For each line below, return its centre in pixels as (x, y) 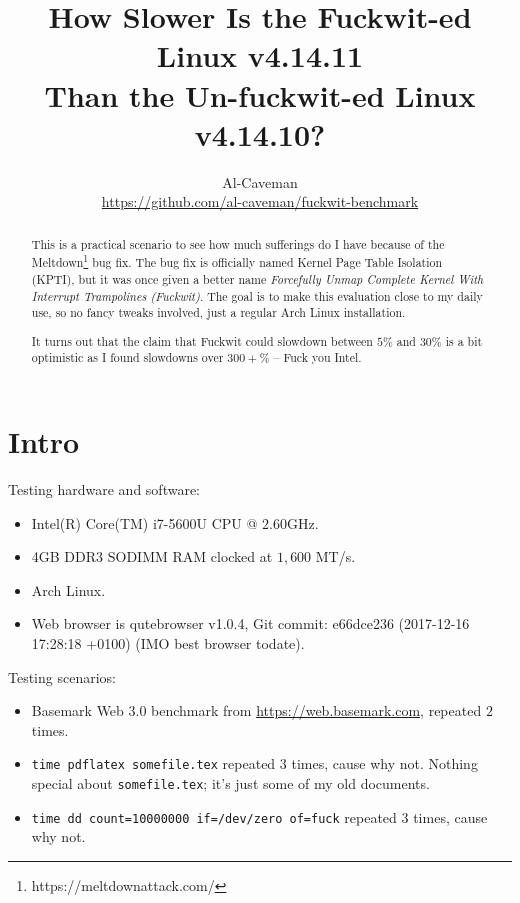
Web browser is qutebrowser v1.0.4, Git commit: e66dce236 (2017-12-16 (250, 623)
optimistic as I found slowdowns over (127, 357)
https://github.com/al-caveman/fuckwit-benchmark (260, 201)
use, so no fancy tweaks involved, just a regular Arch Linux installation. (218, 312)
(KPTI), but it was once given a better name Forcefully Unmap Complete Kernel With (257, 278)
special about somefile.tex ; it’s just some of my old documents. (230, 783)
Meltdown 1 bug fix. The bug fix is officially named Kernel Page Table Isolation (237, 261)
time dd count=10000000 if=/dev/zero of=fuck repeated (214, 816)
